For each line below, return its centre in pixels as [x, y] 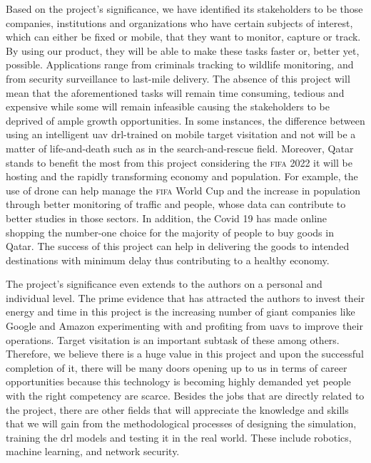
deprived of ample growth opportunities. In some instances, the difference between [185, 120]
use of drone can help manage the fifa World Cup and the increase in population [183, 190]
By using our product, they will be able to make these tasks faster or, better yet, [183, 50]
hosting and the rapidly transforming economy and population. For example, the [182, 176]
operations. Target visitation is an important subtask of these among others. [173, 339]
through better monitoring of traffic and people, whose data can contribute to [176, 204]
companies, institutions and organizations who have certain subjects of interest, [179, 22]
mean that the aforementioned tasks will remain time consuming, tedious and [175, 92]
